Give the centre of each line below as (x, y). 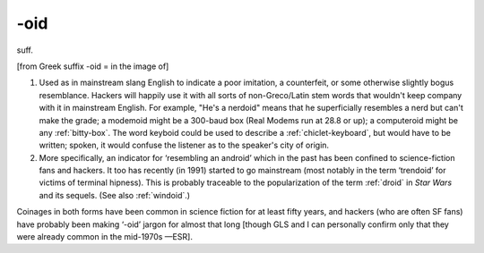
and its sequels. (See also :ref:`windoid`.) (115, 195)
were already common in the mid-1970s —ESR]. (104, 237)
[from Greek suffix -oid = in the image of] (93, 66)
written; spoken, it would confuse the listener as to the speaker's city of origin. (184, 145)
